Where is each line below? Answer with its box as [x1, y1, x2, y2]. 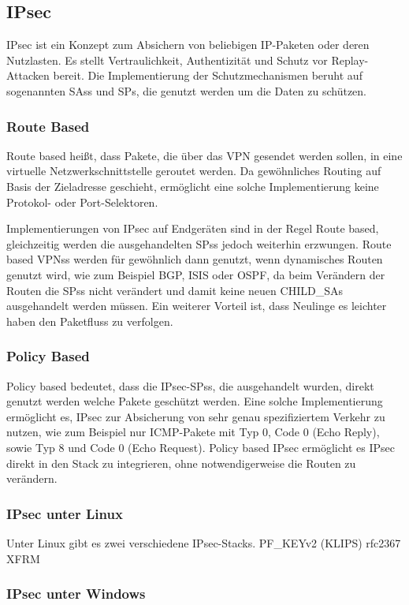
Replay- [331, 51, 369, 68]
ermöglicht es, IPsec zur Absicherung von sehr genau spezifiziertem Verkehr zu [6, 408, 385, 424]
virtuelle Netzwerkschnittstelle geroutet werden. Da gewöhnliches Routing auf [6, 162, 381, 179]
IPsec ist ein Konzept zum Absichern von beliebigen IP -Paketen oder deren [6, 36, 370, 53]
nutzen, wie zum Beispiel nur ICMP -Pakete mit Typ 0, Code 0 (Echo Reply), [6, 424, 380, 440]
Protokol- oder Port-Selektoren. [6, 193, 158, 210]
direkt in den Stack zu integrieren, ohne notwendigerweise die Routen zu [6, 454, 356, 471]
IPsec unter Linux [6, 503, 123, 523]
